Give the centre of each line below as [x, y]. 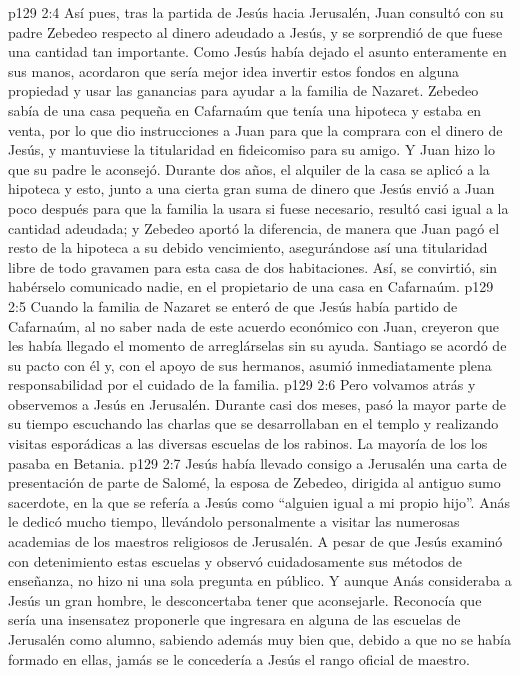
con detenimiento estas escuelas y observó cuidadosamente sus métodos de [235, 560]
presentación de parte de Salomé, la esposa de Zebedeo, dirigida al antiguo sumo [254, 482]
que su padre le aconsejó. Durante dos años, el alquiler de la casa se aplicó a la [249, 168]
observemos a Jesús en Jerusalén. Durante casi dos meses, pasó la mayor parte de [257, 403]
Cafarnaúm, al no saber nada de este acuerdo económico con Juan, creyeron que [253, 325]
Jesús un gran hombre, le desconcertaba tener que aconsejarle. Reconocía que [245, 599]
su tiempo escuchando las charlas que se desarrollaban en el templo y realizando [253, 423]
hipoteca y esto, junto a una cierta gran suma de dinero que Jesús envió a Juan [251, 188]
